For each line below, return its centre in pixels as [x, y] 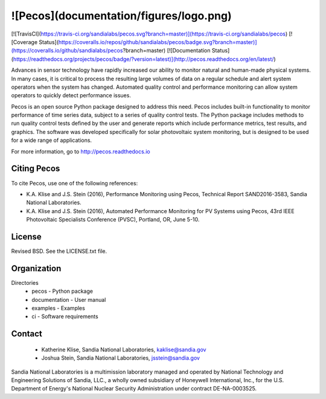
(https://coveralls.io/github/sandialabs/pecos [67, 51]
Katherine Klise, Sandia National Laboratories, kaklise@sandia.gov [124, 350]
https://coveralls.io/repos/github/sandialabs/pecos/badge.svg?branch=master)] [158, 42]
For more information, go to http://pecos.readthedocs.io [81, 152]
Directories [25, 282]
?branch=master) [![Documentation [167, 51]
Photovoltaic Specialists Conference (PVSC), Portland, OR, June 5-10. [113, 220]
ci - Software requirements [65, 316]
